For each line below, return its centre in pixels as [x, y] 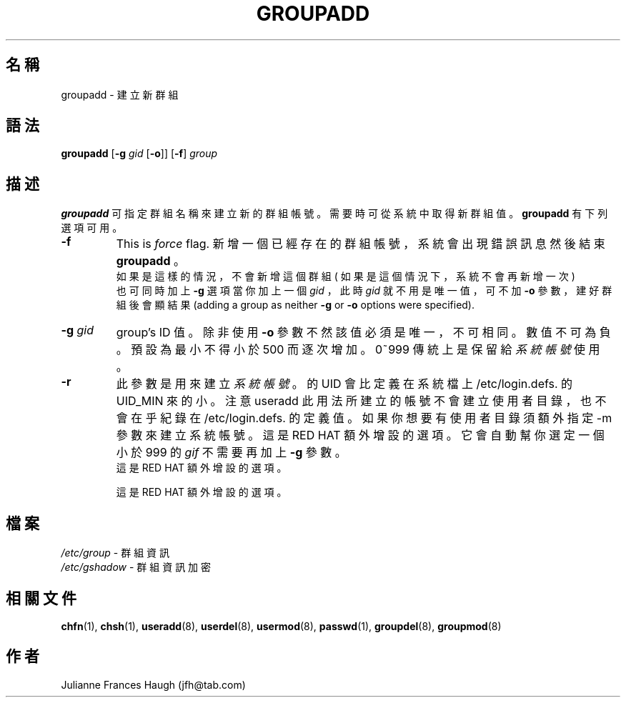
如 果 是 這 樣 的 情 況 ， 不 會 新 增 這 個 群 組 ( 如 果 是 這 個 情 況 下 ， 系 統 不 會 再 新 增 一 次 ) [346, 276]
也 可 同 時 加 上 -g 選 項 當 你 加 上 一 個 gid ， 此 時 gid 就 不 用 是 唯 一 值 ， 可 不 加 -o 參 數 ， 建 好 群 [364, 291]
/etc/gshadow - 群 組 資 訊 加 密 [136, 567]
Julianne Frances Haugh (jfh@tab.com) [153, 684]
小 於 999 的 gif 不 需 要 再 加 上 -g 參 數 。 [231, 453]
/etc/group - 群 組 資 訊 [115, 553]
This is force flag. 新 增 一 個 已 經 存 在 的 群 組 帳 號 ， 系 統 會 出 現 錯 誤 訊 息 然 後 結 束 [361, 244]
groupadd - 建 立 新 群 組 [120, 94]
